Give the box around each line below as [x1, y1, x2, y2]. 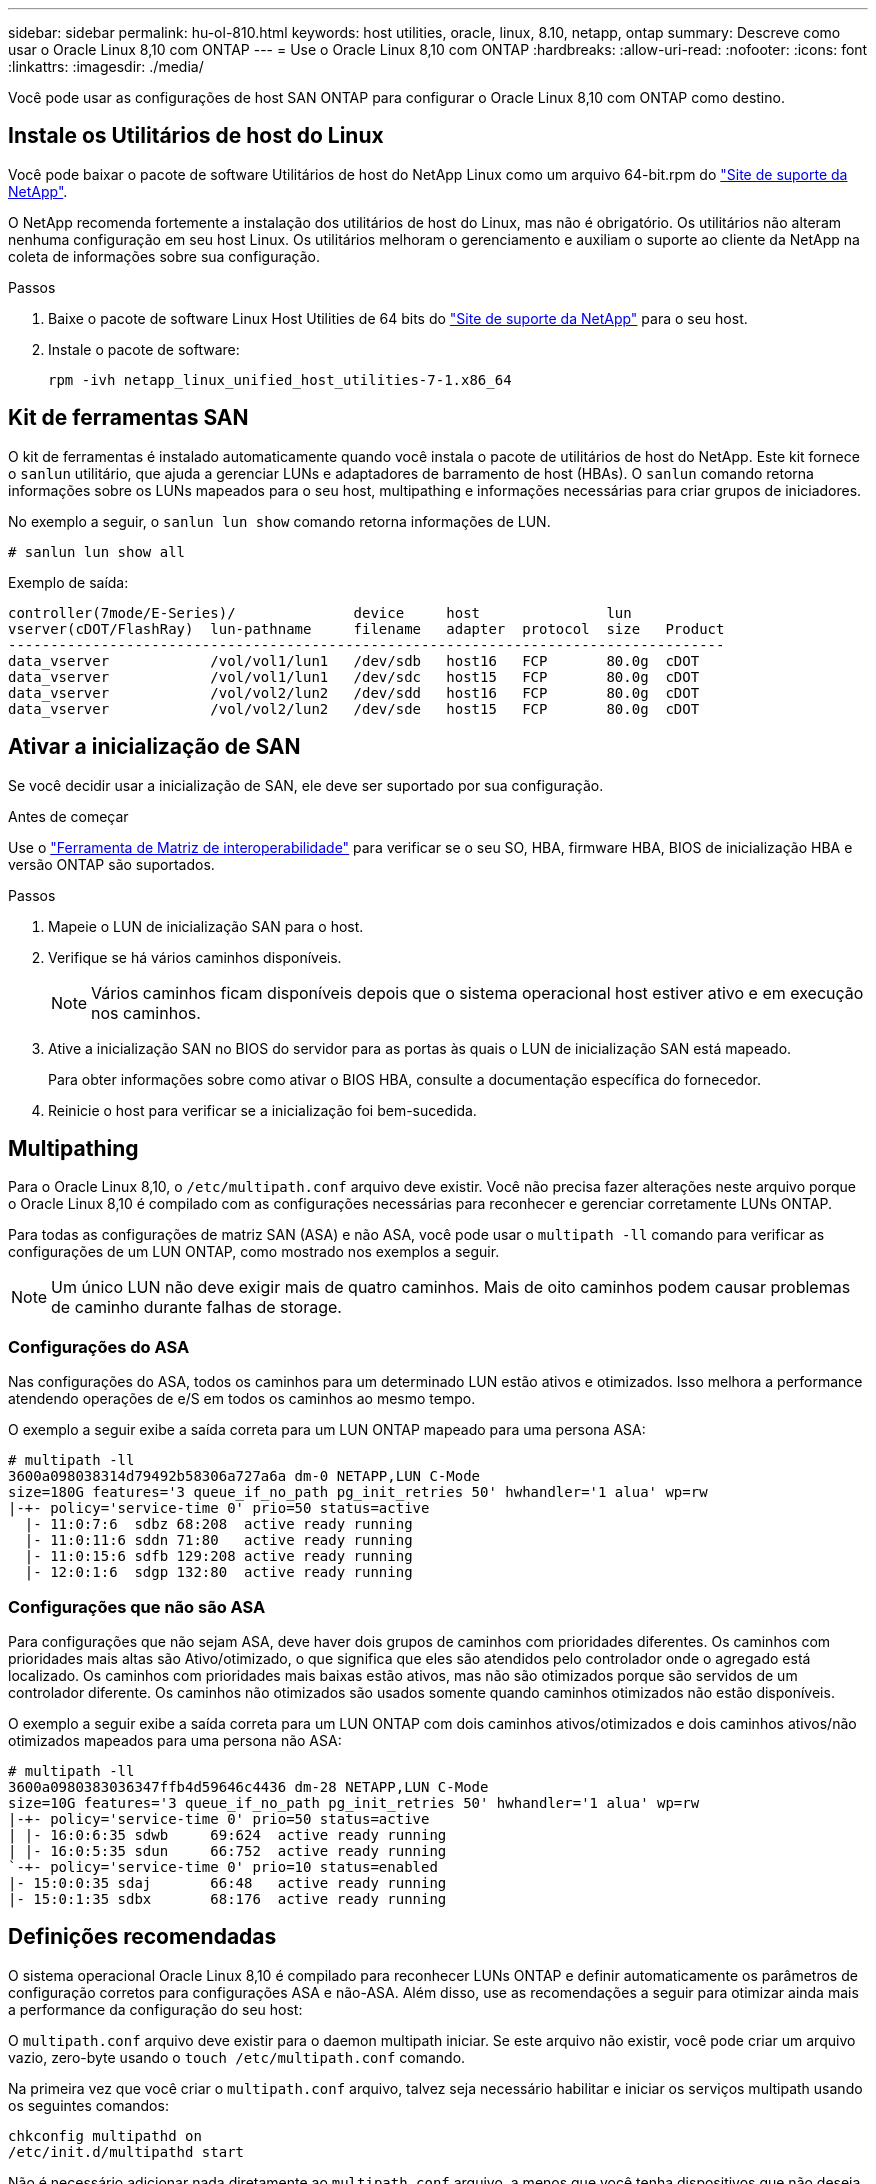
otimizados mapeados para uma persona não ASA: [8, 1731, 342, 1749]
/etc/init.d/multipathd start [8, 2143, 245, 2160]
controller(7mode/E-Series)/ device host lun [8, 604, 632, 621]
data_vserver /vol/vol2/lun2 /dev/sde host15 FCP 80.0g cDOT [8, 700, 700, 717]
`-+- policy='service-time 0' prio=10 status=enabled [8, 1858, 438, 1875]
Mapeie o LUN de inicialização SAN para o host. [48, 917, 364, 935]
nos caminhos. [91, 1002, 201, 1023]
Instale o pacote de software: [48, 340, 240, 358]
